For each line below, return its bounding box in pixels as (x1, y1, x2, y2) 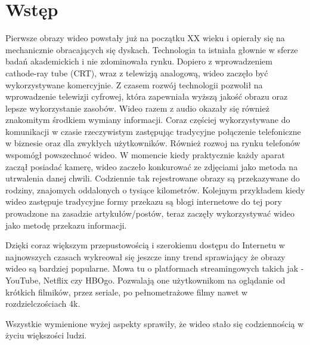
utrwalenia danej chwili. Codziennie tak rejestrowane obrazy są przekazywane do (5, 172, 300, 184)
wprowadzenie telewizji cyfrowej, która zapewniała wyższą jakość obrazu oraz (5, 90, 288, 103)
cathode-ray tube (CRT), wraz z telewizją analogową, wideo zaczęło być (5, 66, 268, 79)
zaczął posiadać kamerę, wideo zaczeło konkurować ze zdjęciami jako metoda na (5, 160, 298, 172)
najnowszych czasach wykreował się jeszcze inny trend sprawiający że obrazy (5, 250, 286, 263)
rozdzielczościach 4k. (5, 297, 80, 310)
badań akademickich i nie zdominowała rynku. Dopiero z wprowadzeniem (5, 55, 272, 67)
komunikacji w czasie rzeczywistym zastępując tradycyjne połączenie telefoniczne (5, 125, 301, 137)
